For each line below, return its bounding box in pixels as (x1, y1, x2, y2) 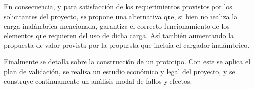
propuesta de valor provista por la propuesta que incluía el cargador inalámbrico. (4, 40, 250, 50)
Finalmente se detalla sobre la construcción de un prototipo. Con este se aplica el (4, 56, 251, 66)
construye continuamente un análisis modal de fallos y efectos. (4, 76, 192, 86)
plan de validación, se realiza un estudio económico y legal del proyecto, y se (4, 66, 235, 76)
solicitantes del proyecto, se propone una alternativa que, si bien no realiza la (4, 11, 238, 21)
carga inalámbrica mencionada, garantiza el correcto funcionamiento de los (4, 21, 230, 31)
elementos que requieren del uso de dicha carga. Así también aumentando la (4, 30, 234, 40)
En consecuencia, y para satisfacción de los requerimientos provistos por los (4, 1, 232, 11)
